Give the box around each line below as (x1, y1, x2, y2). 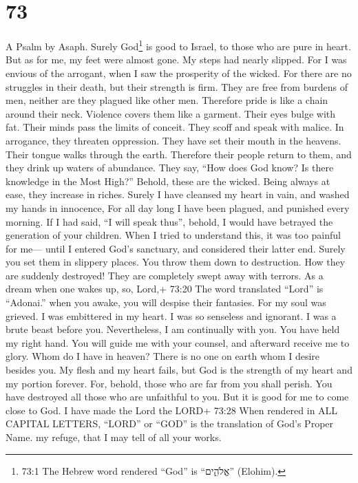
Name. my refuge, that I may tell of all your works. (6, 430, 222, 444)
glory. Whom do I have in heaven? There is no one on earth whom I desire (6, 349, 320, 363)
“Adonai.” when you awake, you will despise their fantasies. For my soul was (6, 295, 326, 310)
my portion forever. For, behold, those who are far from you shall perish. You (6, 376, 333, 390)
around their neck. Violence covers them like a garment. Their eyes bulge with (6, 106, 336, 120)
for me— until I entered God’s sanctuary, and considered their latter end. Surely (6, 241, 346, 255)
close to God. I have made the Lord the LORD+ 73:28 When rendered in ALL (6, 402, 338, 417)
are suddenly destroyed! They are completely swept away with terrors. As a (6, 268, 324, 282)
